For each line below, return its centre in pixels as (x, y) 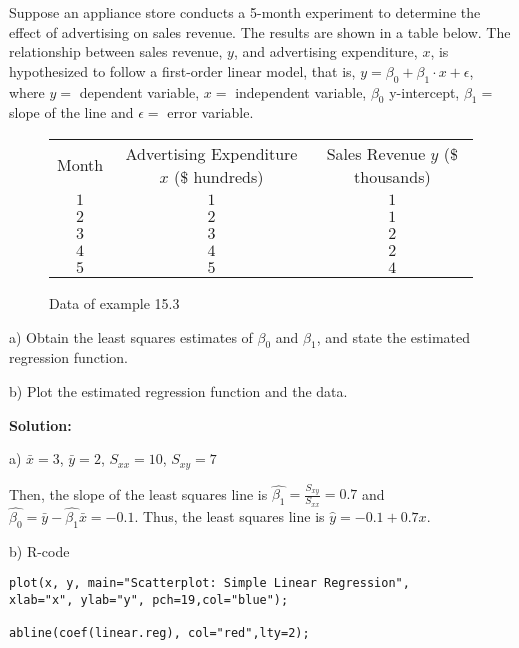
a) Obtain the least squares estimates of (131, 336)
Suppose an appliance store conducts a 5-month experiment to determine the (245, 12)
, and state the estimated (393, 336)
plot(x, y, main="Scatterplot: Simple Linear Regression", (209, 583)
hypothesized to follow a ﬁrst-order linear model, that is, (182, 70)
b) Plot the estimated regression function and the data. (178, 390)
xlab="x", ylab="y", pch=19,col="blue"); (149, 599)
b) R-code (39, 550)
